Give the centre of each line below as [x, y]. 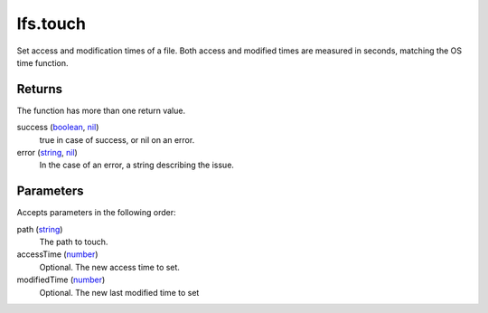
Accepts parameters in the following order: [96, 213]
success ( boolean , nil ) [58, 128]
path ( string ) [40, 229]
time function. [42, 62]
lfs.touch [51, 24]
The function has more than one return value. [101, 110]
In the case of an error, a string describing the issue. [137, 165]
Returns [40, 89]
